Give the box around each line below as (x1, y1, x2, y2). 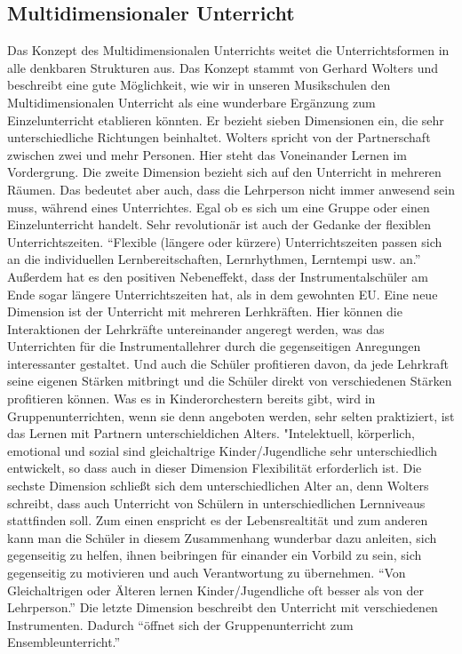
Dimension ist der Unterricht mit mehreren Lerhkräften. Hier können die (7, 302, 402, 321)
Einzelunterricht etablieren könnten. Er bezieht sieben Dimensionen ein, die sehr (7, 110, 444, 129)
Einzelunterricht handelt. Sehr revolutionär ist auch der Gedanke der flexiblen (7, 215, 432, 234)
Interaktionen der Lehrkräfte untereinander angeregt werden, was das (7, 319, 385, 338)
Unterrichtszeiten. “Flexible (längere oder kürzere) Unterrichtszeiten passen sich (7, 232, 442, 251)
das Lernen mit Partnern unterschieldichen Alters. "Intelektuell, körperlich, (7, 424, 415, 443)
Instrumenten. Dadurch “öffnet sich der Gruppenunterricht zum (7, 615, 354, 634)
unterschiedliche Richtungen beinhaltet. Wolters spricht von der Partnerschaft (7, 128, 431, 147)
